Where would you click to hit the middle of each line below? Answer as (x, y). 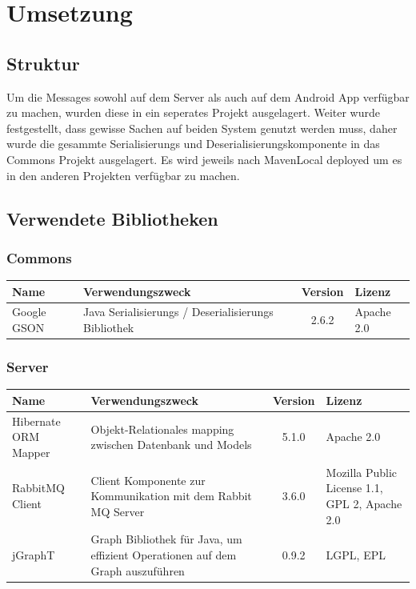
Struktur (43, 63)
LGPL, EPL (356, 554)
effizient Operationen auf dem (164, 554)
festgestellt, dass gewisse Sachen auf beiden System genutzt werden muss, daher (202, 128)
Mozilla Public (362, 472)
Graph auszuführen (138, 570)
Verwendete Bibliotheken (112, 218)
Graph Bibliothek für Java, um (166, 539)
